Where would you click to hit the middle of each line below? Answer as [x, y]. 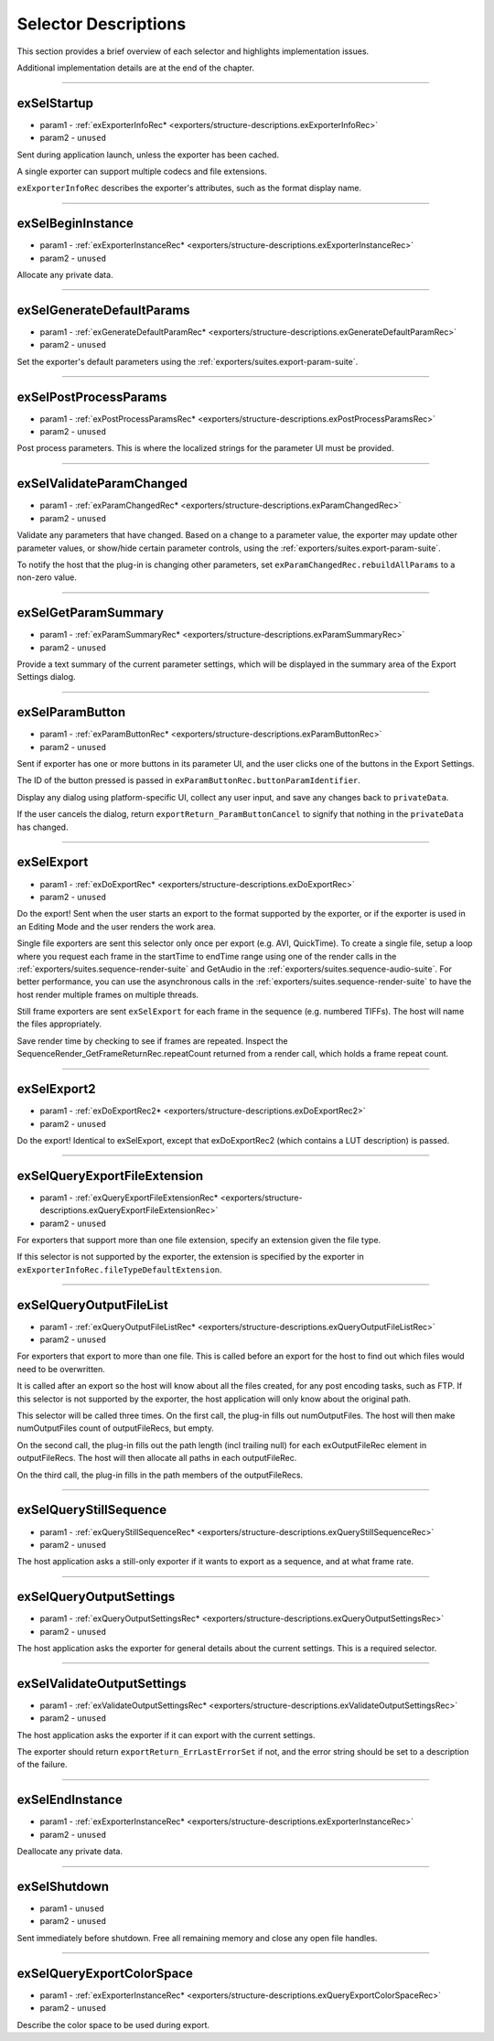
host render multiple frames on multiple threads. [108, 994]
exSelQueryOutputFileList [92, 1305]
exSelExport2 [56, 1089]
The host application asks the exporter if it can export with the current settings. [166, 1735]
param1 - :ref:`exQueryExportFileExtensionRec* [129, 1198]
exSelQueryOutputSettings [96, 1597]
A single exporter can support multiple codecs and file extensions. [142, 172]
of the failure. [42, 1765]
